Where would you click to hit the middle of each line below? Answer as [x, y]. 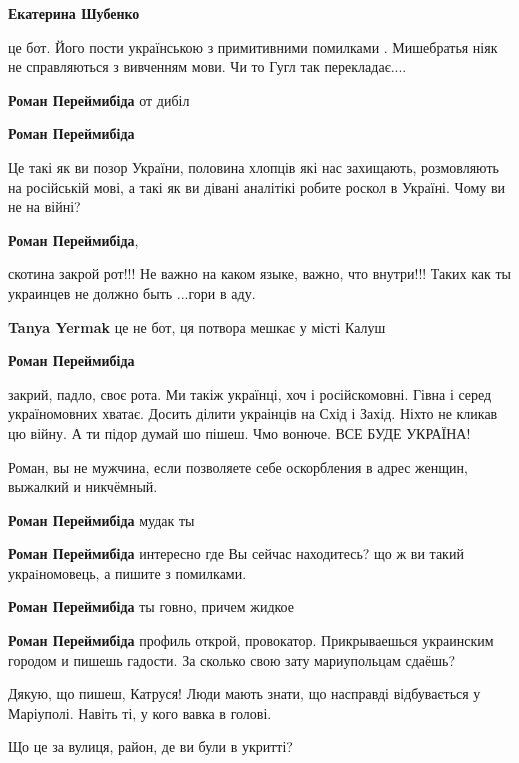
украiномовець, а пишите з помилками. [127, 572]
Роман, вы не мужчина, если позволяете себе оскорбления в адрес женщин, [238, 466]
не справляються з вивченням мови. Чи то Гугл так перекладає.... [207, 66]
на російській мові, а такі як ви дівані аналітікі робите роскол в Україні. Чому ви [257, 186]
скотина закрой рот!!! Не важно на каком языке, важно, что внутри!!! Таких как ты [260, 273]
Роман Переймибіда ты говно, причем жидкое [151, 606]
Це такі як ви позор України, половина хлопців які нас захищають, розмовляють [253, 166]
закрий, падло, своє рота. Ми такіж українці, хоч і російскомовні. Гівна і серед [250, 393]
